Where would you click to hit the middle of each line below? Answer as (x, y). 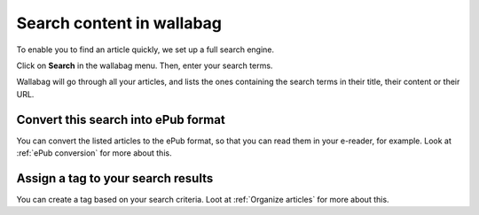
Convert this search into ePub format (121, 119)
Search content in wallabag (119, 23)
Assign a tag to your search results (115, 178)
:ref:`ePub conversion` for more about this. (94, 153)
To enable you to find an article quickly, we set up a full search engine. (145, 50)
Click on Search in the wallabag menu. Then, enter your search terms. (145, 65)
